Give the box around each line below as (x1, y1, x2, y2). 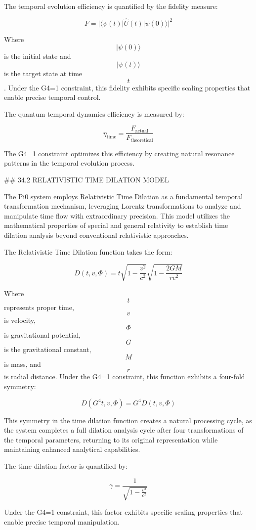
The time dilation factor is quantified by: (4, 460, 128, 471)
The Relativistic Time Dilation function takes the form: (4, 246, 172, 257)
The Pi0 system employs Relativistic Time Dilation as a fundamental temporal (4, 191, 243, 201)
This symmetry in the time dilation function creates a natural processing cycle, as (4, 415, 252, 425)
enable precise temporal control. (4, 92, 101, 102)
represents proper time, (4, 302, 74, 312)
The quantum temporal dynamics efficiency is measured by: (4, 108, 184, 119)
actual (135, 128, 148, 133)
